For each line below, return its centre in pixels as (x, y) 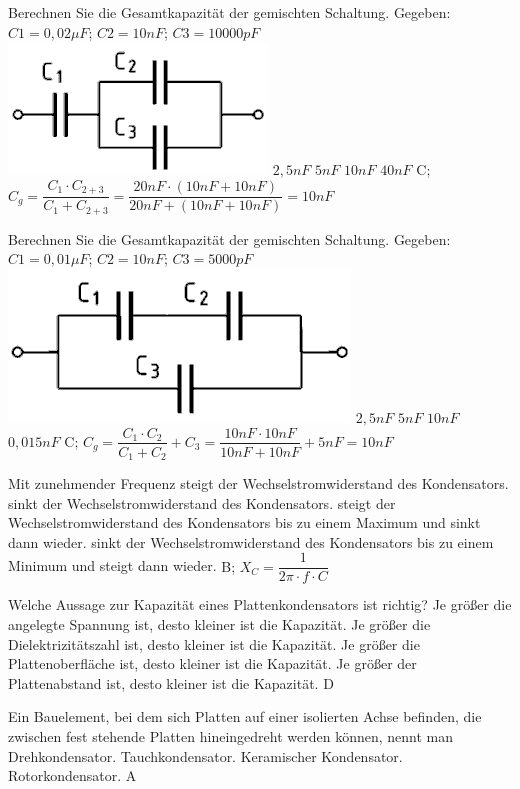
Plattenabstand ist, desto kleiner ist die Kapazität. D (171, 682)
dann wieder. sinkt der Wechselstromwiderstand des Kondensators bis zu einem (251, 541)
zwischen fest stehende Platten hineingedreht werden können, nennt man (231, 736)
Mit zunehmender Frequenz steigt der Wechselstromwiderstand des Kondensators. (258, 483)
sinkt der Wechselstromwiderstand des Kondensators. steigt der (202, 502)
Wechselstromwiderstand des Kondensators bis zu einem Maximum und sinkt (244, 522)
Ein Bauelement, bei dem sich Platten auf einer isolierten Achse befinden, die (245, 716)
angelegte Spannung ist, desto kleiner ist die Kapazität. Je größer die (219, 624)
